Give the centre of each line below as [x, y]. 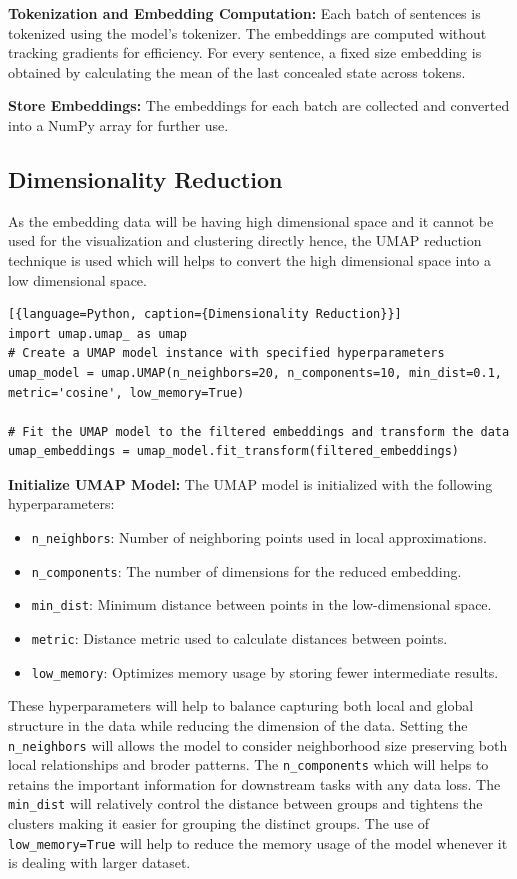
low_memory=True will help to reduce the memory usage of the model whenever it [258, 842]
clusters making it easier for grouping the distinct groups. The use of [219, 823]
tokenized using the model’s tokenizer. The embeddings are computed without [247, 32]
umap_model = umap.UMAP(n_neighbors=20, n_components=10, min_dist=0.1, [255, 372]
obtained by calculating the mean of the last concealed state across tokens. [237, 71]
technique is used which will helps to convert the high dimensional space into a [250, 259]
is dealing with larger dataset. [99, 862]
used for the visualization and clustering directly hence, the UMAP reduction [245, 240]
